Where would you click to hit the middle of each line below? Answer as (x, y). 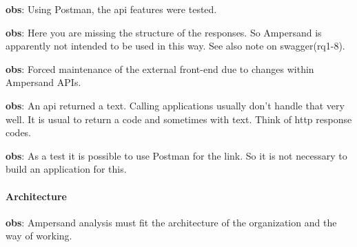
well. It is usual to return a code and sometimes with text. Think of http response (179, 119)
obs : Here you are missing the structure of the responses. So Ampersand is (164, 32)
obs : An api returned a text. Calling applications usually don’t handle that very (175, 105)
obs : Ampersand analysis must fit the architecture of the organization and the (171, 222)
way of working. (39, 236)
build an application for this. (66, 169)
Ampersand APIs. (43, 82)
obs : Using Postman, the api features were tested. (111, 9)
